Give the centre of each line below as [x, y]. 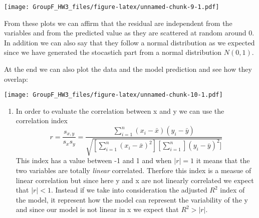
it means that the [223, 160]
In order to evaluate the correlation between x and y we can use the [120, 110]
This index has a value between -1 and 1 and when [94, 160]
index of [232, 190]
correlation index [42, 120]
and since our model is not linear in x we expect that [97, 209]
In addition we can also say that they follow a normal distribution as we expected [129, 42]
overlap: [16, 79]
